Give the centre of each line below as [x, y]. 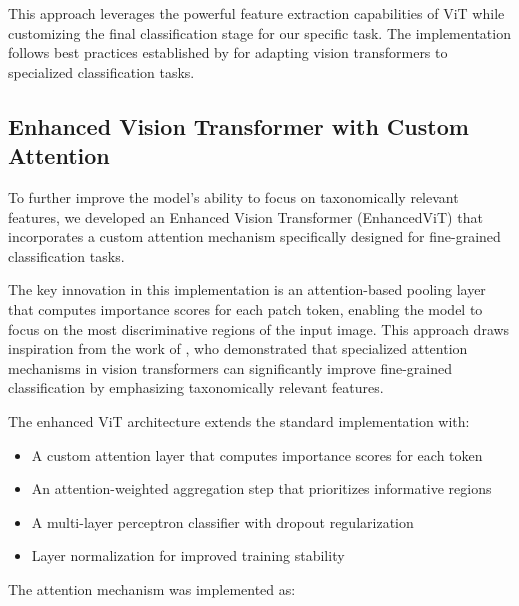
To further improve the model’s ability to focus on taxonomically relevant [233, 196]
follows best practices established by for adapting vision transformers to [228, 52]
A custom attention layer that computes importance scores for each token [257, 454]
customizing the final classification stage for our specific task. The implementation [259, 32]
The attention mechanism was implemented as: [152, 588]
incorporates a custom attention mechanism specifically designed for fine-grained [254, 236]
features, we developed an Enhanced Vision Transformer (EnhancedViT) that [245, 216]
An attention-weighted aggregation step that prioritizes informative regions [261, 488]
